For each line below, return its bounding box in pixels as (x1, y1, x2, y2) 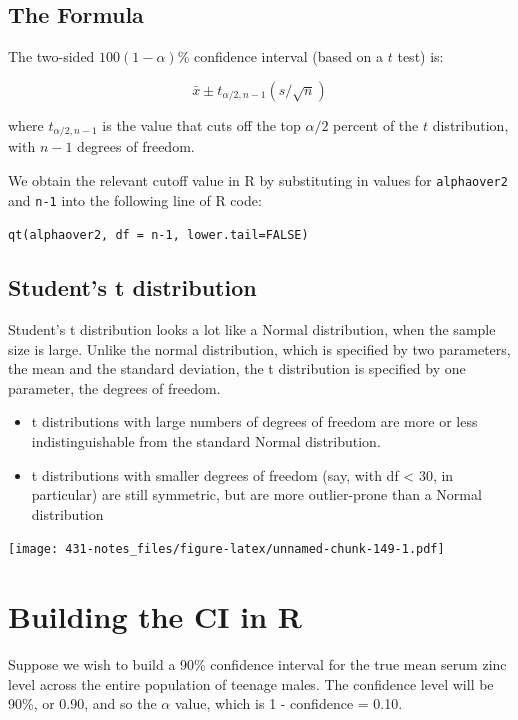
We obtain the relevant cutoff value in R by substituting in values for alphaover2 (8, 169, 508, 190)
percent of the (333, 114, 419, 135)
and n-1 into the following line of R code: (8, 189, 262, 210)
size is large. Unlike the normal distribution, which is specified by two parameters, (8, 338, 511, 359)
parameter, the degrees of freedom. (8, 377, 221, 398)
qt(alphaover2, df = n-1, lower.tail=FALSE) (8, 228, 309, 243)
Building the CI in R (8, 596, 303, 637)
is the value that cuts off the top (102, 114, 301, 135)
